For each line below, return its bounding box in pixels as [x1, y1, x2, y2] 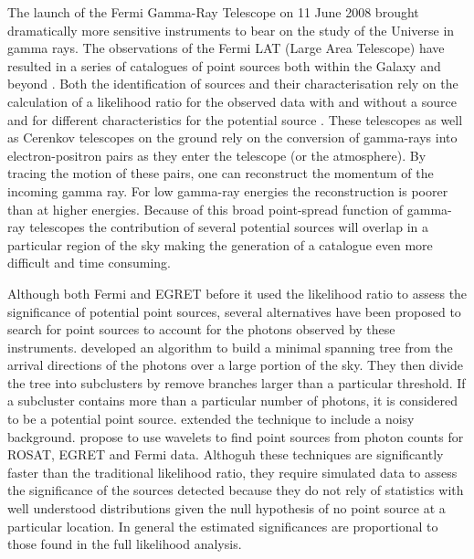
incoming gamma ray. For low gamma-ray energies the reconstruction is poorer [7, 181, 448, 200]
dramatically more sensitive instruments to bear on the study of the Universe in [7, 20, 455, 39]
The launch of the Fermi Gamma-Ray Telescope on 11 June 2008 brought [7, 3, 419, 21]
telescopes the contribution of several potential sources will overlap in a [29, 217, 429, 237]
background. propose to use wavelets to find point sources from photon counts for [7, 427, 464, 446]
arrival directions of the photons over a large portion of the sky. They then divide [7, 355, 464, 374]
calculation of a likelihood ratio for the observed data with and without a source [7, 91, 457, 111]
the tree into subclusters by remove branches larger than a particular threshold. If [7, 373, 466, 392]
